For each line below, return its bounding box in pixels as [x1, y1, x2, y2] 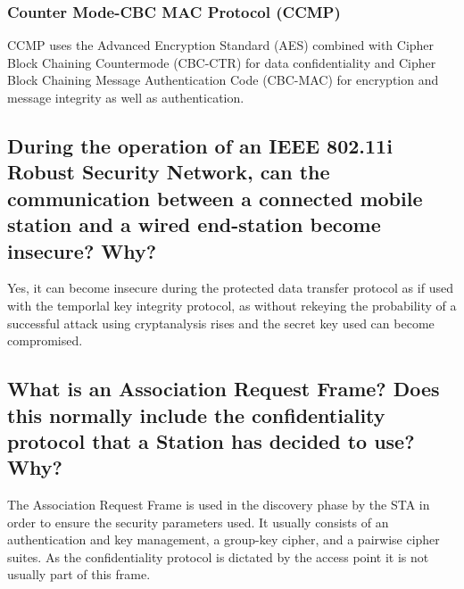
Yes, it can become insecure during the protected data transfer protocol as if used [7, 278, 453, 297]
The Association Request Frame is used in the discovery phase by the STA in [7, 495, 430, 514]
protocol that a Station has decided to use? [7, 427, 415, 454]
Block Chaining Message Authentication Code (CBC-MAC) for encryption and [7, 71, 439, 89]
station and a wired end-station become [7, 211, 381, 238]
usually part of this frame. [7, 565, 151, 584]
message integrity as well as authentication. [7, 88, 244, 106]
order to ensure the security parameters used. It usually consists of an [7, 512, 389, 531]
